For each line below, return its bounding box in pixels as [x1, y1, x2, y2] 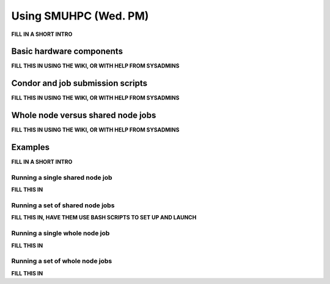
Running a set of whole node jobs [11, 257, 112, 265]
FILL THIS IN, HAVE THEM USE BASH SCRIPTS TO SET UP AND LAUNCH [11, 214, 197, 221]
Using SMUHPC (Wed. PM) [11, 9, 149, 23]
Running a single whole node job [11, 229, 110, 238]
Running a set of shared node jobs [11, 201, 115, 210]
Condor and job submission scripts [11, 78, 148, 88]
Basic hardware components [11, 46, 123, 57]
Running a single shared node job [11, 173, 112, 182]
